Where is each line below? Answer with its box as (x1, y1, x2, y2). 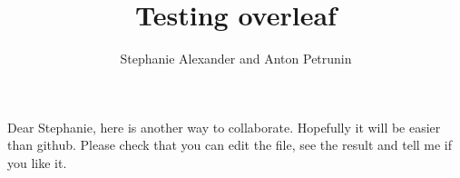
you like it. (7, 153, 67, 172)
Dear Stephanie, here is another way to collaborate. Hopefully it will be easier (7, 117, 441, 136)
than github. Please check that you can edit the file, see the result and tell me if (7, 135, 453, 154)
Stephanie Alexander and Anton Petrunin (120, 49, 352, 68)
